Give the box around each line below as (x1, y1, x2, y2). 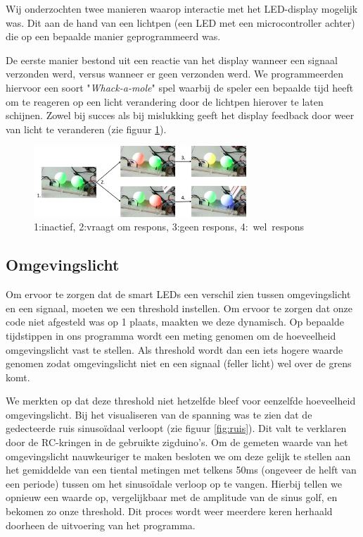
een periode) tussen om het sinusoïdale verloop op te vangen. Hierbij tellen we (6, 476, 342, 490)
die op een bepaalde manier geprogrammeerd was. (6, 29, 221, 44)
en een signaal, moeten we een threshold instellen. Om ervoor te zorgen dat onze (6, 300, 353, 315)
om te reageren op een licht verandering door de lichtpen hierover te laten (6, 94, 324, 109)
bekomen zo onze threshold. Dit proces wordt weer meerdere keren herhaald (6, 504, 333, 519)
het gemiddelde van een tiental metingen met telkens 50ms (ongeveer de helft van (6, 462, 357, 477)
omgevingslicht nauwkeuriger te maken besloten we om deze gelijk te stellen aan (6, 448, 351, 463)
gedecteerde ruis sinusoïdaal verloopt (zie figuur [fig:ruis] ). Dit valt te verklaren (6, 421, 347, 436)
